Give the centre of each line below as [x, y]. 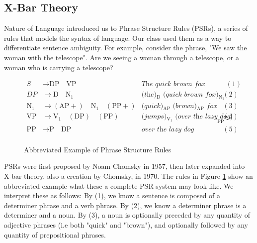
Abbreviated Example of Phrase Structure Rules [98, 149]
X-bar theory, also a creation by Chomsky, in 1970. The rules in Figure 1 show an [128, 176]
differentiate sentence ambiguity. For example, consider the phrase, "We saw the [126, 48]
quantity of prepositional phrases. [55, 234]
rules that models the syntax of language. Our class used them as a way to [118, 38]
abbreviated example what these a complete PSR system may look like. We [119, 185]
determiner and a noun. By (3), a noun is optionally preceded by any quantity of [127, 215]
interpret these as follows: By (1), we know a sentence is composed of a [112, 195]
